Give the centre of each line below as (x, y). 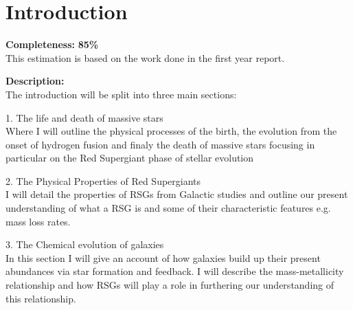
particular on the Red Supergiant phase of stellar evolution (130, 158)
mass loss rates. (38, 221)
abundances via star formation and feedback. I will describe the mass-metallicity (175, 271)
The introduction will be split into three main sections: (121, 94)
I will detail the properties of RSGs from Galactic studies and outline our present (177, 194)
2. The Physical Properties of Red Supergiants (103, 180)
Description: (35, 81)
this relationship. (41, 298)
